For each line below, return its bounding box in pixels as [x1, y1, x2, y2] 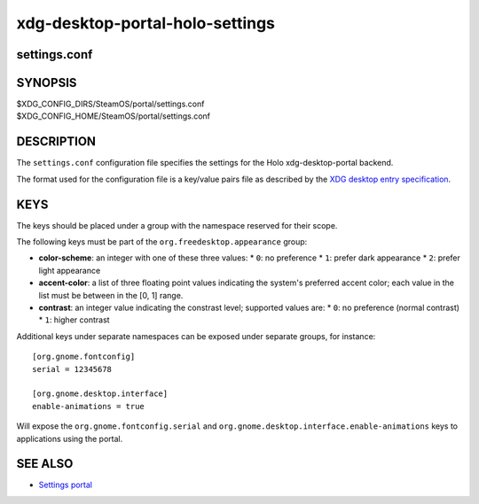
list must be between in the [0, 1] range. [38, 290, 184, 300]
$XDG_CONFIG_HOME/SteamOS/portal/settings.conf [16, 111, 211, 121]
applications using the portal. [16, 433, 123, 444]
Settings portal [38, 479, 93, 491]
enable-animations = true [32, 401, 145, 411]
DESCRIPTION [16, 134, 97, 150]
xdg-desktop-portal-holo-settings [16, 13, 275, 33]
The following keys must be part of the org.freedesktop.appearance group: [16, 236, 308, 247]
